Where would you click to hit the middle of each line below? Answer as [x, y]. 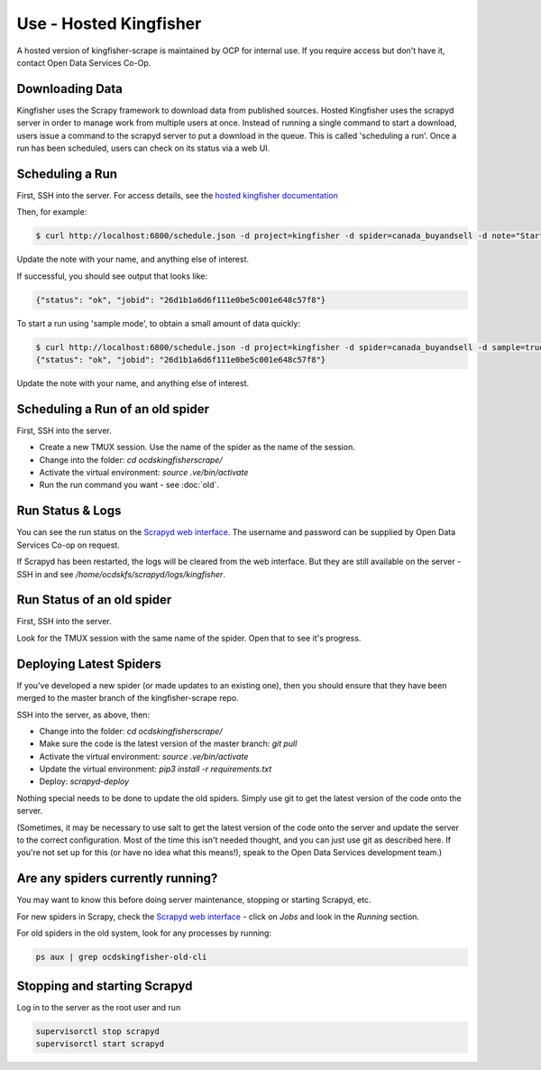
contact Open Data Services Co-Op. [84, 62]
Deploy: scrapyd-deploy [84, 781]
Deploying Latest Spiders [89, 664]
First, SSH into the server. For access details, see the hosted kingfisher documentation [177, 195]
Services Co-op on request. [69, 545]
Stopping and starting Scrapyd [105, 986]
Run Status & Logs [69, 511]
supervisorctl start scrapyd [100, 1043]
